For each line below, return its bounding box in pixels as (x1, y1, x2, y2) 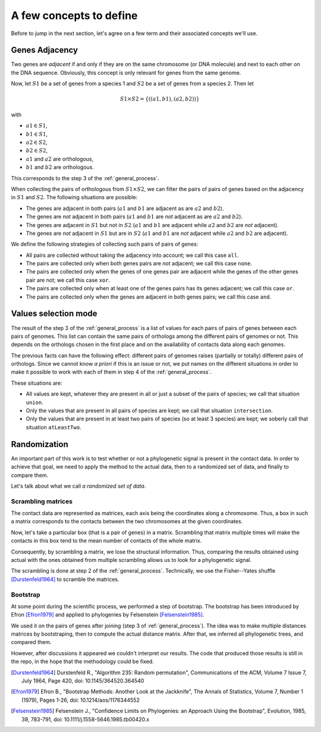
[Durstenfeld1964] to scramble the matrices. (11, 576, 119, 583)
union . (26, 398, 44, 406)
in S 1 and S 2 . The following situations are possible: (11, 194, 138, 201)
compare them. (11, 472, 49, 479)
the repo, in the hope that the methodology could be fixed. (11, 658, 154, 665)
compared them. (11, 639, 52, 646)
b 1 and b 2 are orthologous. (26, 164, 95, 171)
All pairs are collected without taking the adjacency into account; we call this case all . (26, 252, 239, 259)
